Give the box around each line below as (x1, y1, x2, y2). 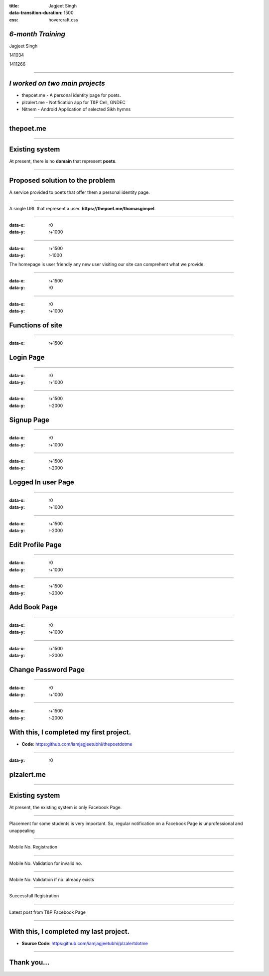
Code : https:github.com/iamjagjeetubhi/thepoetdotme (21, 741, 133, 747)
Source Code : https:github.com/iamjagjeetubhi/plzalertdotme (21, 940, 148, 946)
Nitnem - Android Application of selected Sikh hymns (21, 106, 131, 112)
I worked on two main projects (9, 79, 106, 88)
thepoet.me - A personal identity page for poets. (21, 92, 122, 98)
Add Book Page (9, 603, 58, 611)
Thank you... (9, 958, 50, 967)
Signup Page (9, 416, 50, 424)
